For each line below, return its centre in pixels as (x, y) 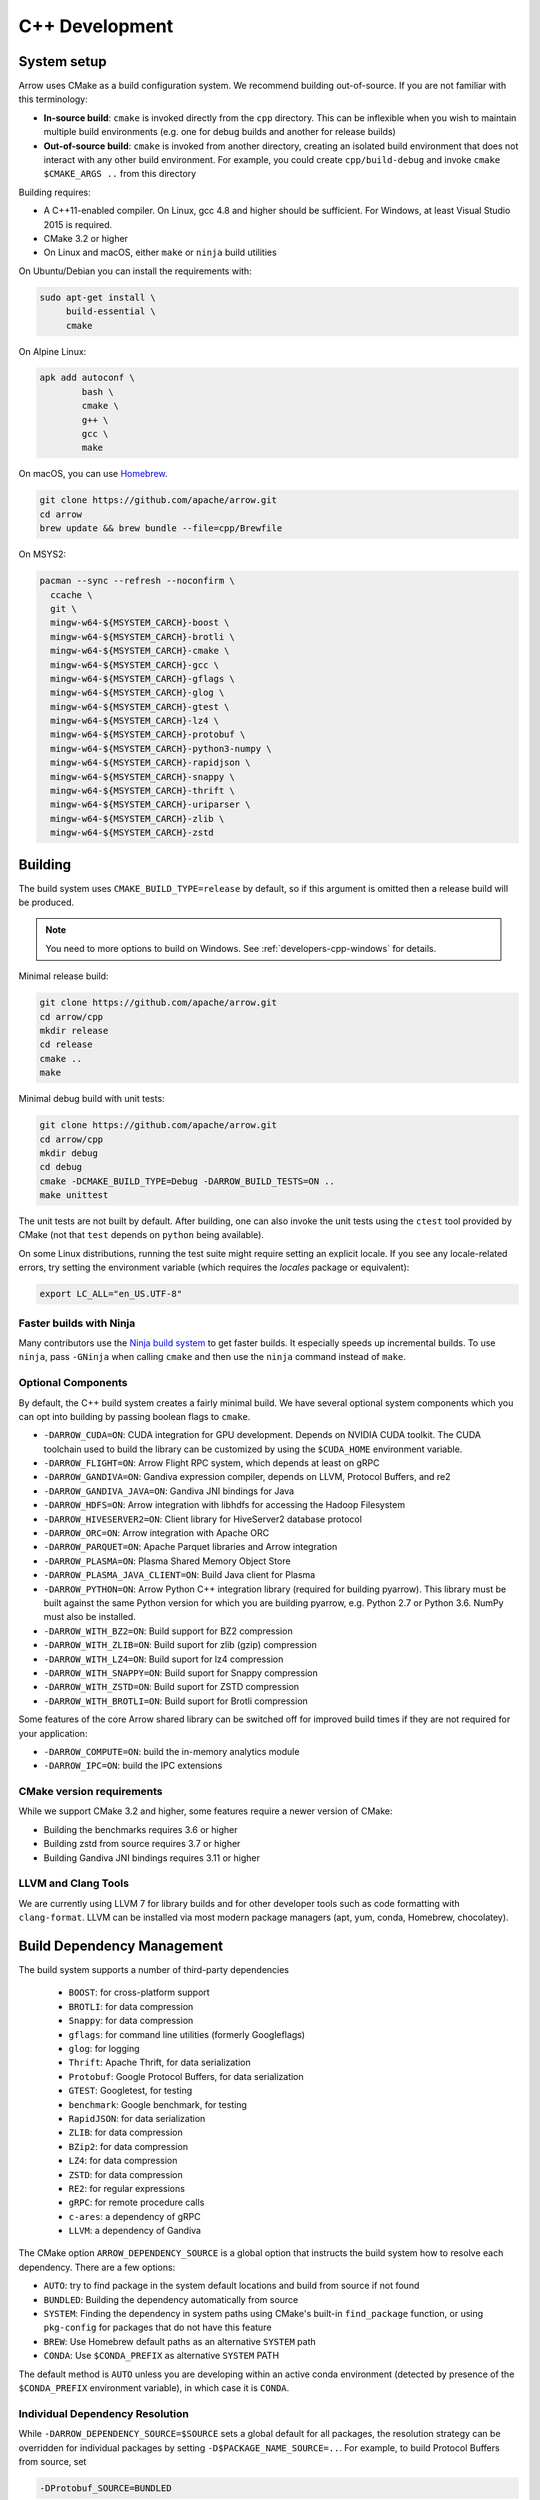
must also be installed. (90, 1617)
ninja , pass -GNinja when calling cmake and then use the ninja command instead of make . (212, 1357)
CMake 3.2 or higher (86, 238)
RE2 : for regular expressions (126, 2188)
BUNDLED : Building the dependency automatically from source (171, 2299)
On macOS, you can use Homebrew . (93, 474)
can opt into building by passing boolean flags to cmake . (134, 1416)
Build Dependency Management (121, 1945)
